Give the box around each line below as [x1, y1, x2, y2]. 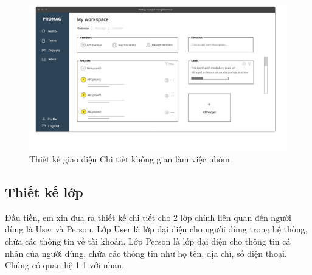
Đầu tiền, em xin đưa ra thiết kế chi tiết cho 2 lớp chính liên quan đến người [5, 211, 291, 223]
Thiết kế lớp [5, 182, 83, 201]
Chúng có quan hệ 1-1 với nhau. [5, 259, 125, 271]
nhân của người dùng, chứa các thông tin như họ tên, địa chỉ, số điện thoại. [5, 246, 287, 259]
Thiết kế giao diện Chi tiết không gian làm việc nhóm [29, 152, 230, 165]
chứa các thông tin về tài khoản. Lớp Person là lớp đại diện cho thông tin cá [5, 234, 291, 247]
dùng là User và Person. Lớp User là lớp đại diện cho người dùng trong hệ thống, [5, 223, 308, 235]
